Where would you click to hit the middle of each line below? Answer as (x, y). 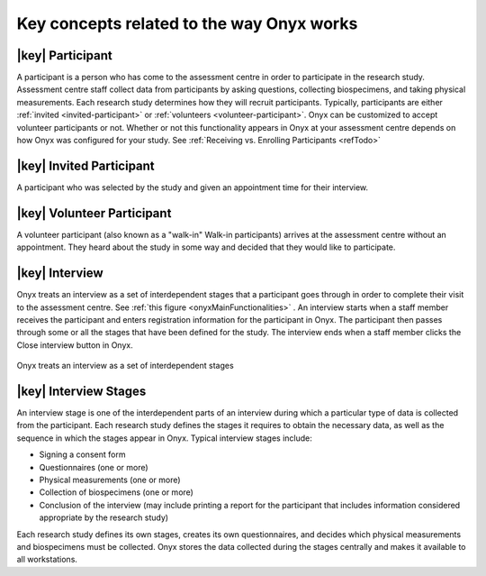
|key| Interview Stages (81, 391)
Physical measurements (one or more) (110, 480)
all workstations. (47, 560)
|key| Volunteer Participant (94, 213)
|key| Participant (64, 55)
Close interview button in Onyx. (75, 345)
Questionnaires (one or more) (94, 467)
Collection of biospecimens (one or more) (116, 492)
